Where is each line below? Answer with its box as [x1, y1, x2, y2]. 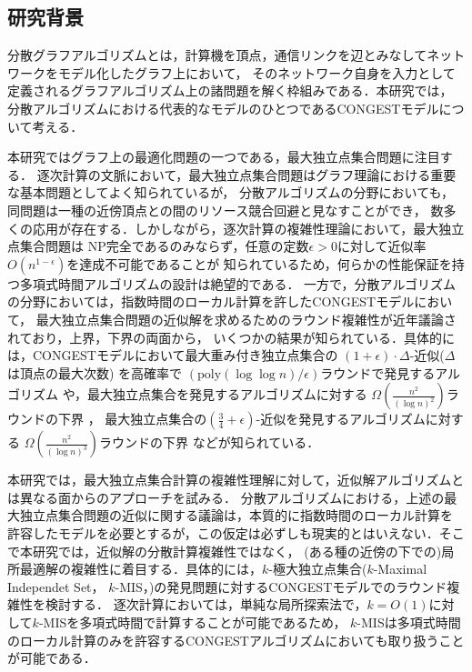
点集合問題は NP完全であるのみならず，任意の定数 [7, 236, 309, 256]
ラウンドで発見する [320, 363, 436, 382]
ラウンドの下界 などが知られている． [99, 433, 320, 452]
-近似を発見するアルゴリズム [256, 409, 426, 428]
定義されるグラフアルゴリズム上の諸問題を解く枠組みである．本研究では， [7, 81, 453, 100]
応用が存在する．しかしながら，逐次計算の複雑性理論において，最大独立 [32, 218, 465, 237]
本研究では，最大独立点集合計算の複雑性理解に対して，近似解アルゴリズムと [7, 470, 465, 489]
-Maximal [373, 559, 427, 578]
